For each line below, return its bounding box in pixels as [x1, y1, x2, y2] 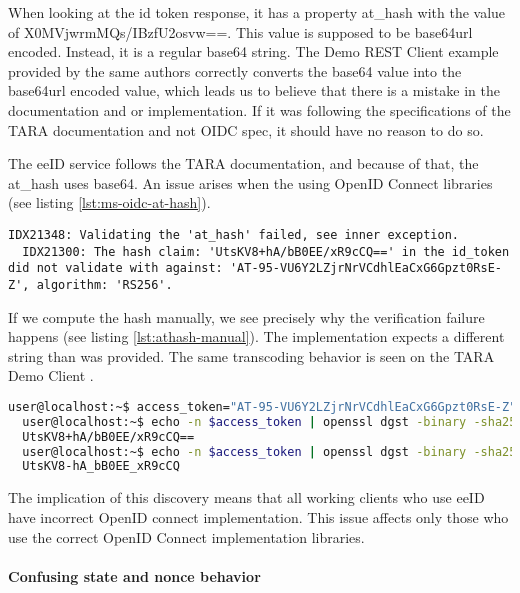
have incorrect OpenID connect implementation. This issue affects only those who [8, 506, 509, 527]
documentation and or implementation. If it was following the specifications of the [8, 99, 511, 120]
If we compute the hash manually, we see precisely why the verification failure [8, 306, 485, 327]
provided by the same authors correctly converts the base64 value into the [8, 60, 462, 81]
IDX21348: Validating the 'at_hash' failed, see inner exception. [8, 227, 460, 242]
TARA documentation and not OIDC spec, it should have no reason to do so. [8, 119, 484, 140]
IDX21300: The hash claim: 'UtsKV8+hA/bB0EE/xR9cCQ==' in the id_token [22, 244, 510, 259]
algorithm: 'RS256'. [36, 277, 173, 292]
